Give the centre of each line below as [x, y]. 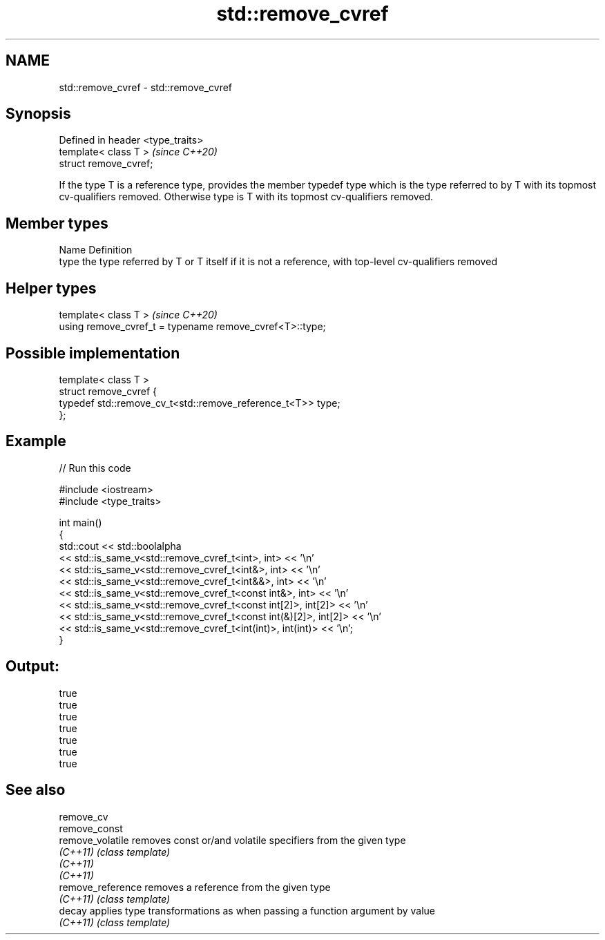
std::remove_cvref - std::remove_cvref [146, 87]
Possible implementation [93, 353]
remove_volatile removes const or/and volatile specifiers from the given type [232, 840]
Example [36, 441]
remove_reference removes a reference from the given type [195, 887]
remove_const [91, 828]
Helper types [51, 288]
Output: [32, 666]
